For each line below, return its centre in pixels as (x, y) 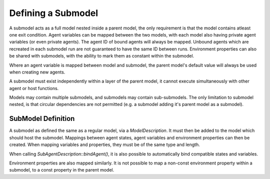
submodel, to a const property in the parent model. (62, 170)
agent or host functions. (34, 88)
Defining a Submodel (54, 13)
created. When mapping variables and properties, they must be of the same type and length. (104, 144)
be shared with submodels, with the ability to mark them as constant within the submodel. (102, 56)
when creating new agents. (37, 72)
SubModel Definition (42, 119)
